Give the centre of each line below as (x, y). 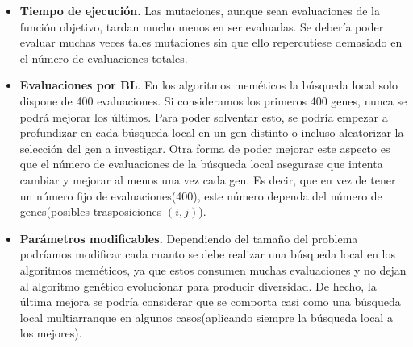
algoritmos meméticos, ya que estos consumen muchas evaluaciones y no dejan (213, 269)
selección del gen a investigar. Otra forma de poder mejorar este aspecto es (205, 148)
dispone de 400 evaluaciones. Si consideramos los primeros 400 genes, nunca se (213, 100)
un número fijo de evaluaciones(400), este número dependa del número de (201, 195)
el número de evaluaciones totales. (104, 58)
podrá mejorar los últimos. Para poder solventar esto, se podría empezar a (204, 116)
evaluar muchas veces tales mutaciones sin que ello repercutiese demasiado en (211, 42)
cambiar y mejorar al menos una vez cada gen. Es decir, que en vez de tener (208, 179)
